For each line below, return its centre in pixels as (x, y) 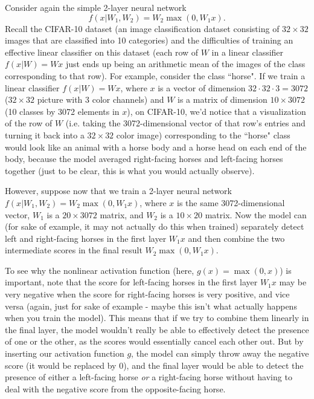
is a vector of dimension (202, 87)
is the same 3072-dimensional (231, 202)
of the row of (29, 123)
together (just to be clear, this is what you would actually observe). (130, 170)
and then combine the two (236, 238)
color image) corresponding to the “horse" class (203, 135)
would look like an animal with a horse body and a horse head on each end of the (156, 147)
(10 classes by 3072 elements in (62, 111)
